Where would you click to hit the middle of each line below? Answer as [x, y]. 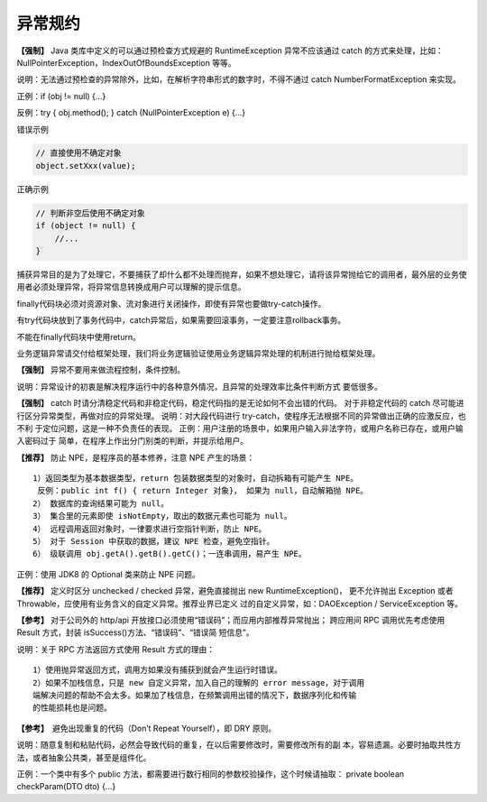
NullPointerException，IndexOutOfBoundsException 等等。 [126, 62]
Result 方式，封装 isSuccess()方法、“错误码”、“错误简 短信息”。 [135, 632]
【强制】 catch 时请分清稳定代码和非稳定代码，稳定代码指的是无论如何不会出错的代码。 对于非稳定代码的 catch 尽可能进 [240, 403]
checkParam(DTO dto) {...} [66, 787]
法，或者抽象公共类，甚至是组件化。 [84, 757]
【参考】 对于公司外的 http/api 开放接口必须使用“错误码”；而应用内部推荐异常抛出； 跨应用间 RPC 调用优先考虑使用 [231, 620]
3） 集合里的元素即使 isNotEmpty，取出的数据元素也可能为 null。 [162, 516]
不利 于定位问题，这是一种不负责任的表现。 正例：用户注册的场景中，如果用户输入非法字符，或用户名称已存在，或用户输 [240, 428]
